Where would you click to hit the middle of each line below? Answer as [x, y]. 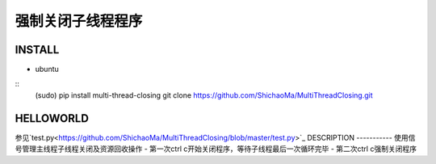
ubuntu [47, 69]
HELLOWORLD [52, 118]
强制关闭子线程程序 [79, 21]
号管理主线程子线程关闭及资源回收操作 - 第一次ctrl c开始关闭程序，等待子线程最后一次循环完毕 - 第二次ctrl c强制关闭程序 [216, 149]
